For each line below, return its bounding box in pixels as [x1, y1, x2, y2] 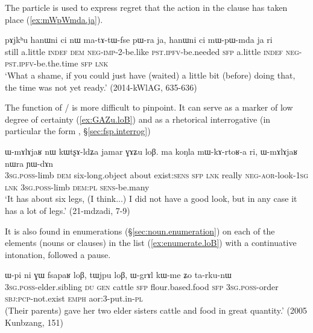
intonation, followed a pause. [5, 248, 111, 260]
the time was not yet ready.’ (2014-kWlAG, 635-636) [5, 80, 197, 93]
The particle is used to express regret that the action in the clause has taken [5, 1, 288, 13]
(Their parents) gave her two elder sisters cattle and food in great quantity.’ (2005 [5, 304, 308, 317]
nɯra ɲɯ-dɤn [5, 157, 54, 169]
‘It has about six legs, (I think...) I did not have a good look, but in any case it [5, 192, 297, 205]
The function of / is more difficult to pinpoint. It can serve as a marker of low [5, 101, 293, 114]
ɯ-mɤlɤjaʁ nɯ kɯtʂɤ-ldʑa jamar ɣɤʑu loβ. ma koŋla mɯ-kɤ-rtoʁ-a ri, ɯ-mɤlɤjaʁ [5, 144, 298, 157]
